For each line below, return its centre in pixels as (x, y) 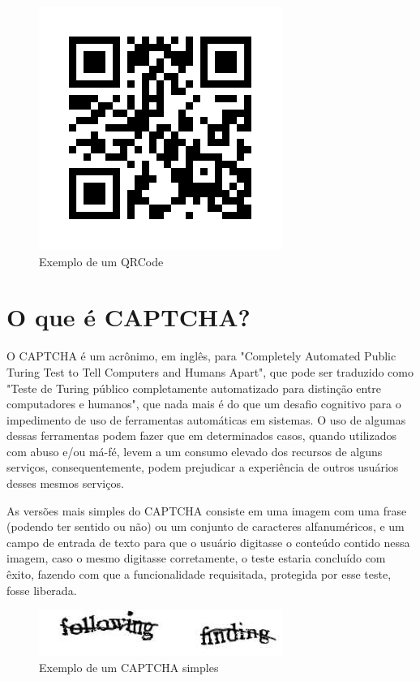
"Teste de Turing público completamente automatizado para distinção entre (194, 388)
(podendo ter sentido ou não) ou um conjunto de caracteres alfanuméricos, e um (206, 526)
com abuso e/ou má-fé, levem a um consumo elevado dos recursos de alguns (195, 451)
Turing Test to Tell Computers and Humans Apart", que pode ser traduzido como (210, 371)
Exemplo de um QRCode (101, 261)
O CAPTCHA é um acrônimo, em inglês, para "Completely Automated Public (201, 356)
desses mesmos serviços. (65, 483)
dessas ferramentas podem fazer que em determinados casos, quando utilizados (202, 435)
